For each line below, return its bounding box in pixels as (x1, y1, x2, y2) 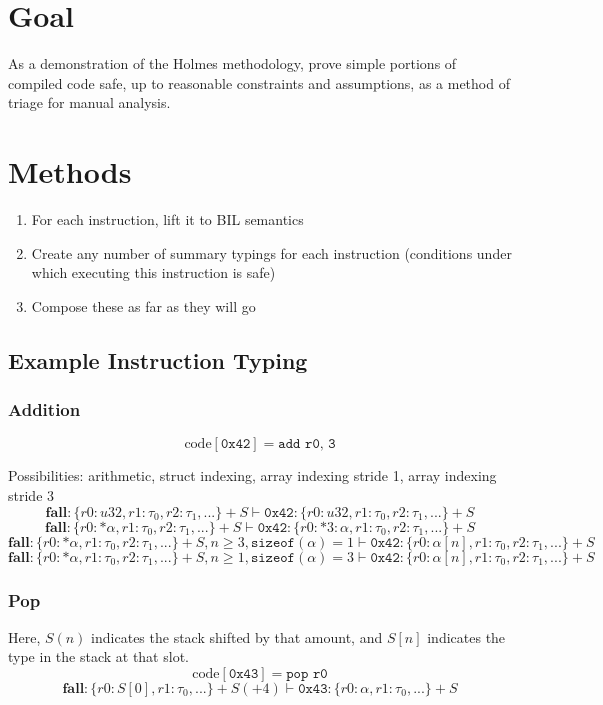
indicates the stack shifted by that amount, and (91, 626, 383, 647)
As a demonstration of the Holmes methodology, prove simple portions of (8, 53, 457, 74)
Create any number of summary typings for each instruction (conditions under (31, 242, 512, 263)
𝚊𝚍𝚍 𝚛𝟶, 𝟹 (278, 437, 336, 452)
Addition (8, 397, 81, 422)
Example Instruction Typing (8, 344, 308, 375)
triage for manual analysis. (8, 92, 171, 113)
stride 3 (8, 485, 55, 505)
